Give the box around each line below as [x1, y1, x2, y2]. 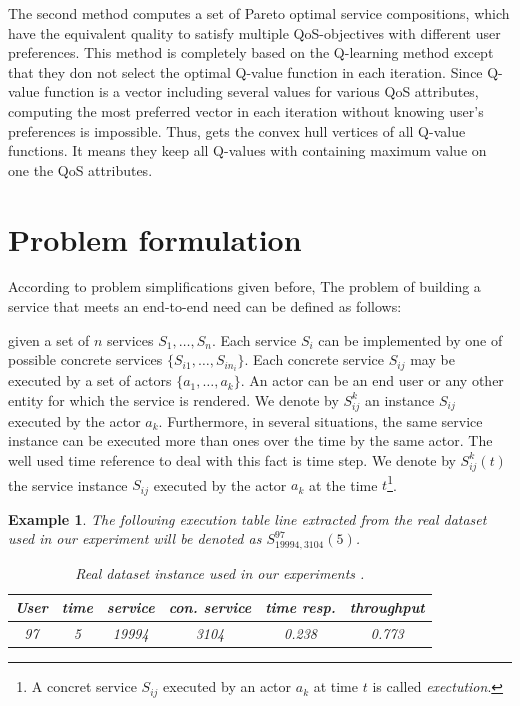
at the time [308, 474, 378, 495]
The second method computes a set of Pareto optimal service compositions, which [8, 3, 510, 23]
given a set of [8, 329, 90, 350]
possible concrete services [8, 349, 163, 370]
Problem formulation [8, 218, 302, 259]
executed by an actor [163, 676, 292, 697]
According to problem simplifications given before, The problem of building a [8, 276, 481, 297]
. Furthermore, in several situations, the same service [158, 410, 483, 431]
